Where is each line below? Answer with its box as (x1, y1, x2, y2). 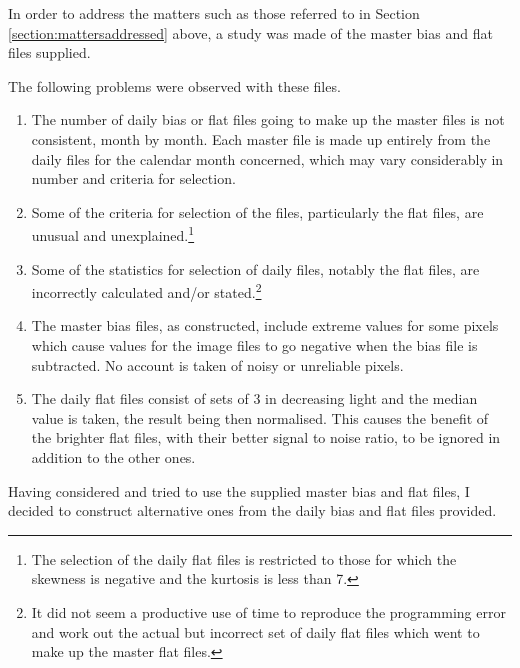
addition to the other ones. (31, 447, 196, 467)
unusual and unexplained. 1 (31, 222, 195, 245)
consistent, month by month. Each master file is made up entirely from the (31, 128, 491, 149)
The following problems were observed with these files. (8, 75, 341, 96)
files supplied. (8, 42, 91, 63)
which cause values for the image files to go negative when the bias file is (31, 335, 478, 356)
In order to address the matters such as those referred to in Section (8, 3, 420, 23)
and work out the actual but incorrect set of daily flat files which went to (31, 621, 480, 642)
